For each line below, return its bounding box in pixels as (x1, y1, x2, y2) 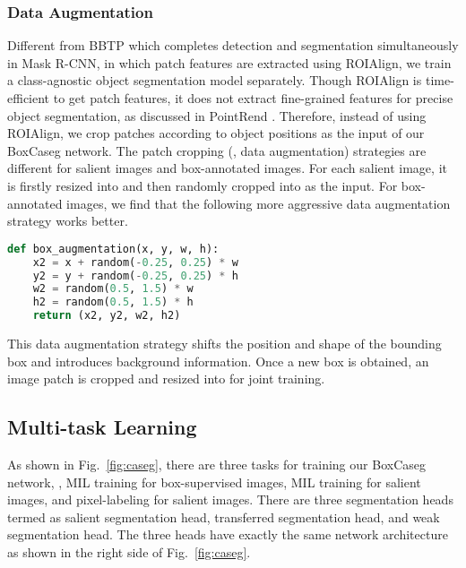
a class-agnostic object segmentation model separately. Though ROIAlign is (7, 71, 422, 90)
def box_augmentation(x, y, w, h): (7, 242, 220, 255)
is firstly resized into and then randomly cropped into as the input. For (7, 176, 398, 194)
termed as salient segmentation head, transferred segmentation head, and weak (7, 507, 440, 526)
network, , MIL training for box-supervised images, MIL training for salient (7, 472, 421, 491)
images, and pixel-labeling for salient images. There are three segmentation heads (7, 490, 453, 509)
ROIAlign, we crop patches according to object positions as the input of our (7, 124, 425, 142)
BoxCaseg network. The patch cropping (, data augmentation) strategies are (7, 141, 427, 159)
